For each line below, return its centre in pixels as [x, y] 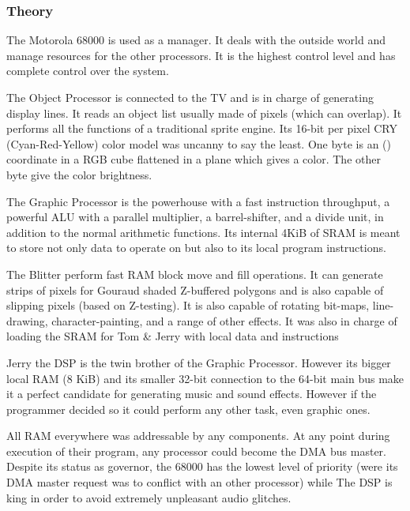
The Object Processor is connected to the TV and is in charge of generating [190, 97]
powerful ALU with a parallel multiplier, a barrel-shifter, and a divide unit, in [195, 217]
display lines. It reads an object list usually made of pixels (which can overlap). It [204, 113]
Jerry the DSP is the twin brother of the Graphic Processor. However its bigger [199, 362]
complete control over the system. [88, 71]
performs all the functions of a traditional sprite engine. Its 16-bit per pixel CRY [202, 128]
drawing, [27, 320]
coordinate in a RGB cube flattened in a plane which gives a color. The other [194, 159]
